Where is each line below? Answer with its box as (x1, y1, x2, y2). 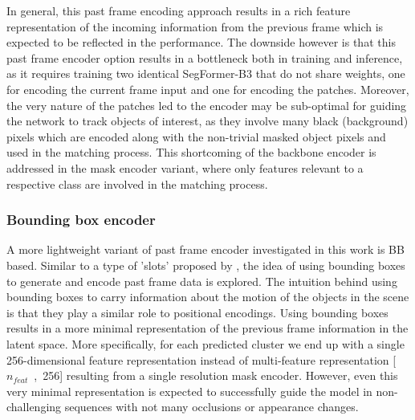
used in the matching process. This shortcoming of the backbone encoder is (6, 144, 376, 161)
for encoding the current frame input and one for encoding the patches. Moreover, (6, 80, 409, 97)
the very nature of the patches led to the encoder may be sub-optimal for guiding (6, 96, 407, 113)
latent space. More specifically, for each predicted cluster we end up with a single (6, 335, 405, 352)
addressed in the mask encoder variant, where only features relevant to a (6, 159, 364, 176)
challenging (6, 398, 62, 415)
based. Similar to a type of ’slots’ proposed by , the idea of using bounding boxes (6, 256, 405, 273)
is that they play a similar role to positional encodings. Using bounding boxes (6, 304, 389, 320)
